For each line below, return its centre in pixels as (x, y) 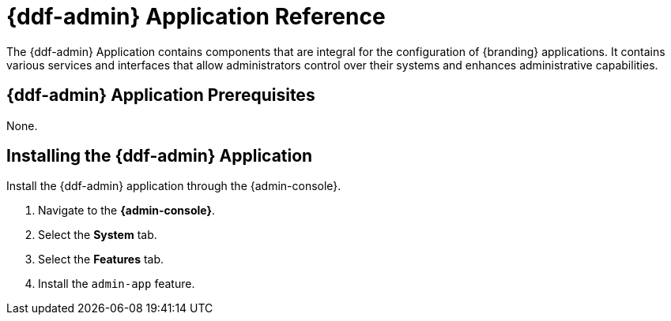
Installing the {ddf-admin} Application (160, 156)
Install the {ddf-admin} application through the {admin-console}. (174, 186)
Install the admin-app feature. (117, 284)
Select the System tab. (98, 235)
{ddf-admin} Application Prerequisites (161, 95)
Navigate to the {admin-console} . (127, 211)
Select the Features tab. (101, 259)
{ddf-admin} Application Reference (196, 17)
